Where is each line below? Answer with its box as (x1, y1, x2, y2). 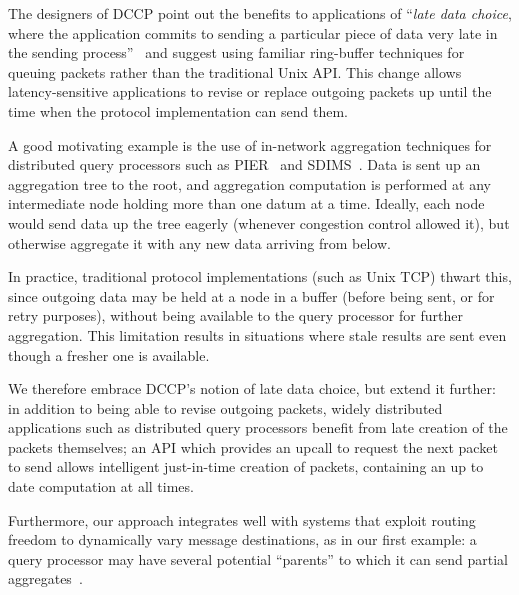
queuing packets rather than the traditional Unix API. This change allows (8, 61, 462, 82)
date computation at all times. (8, 476, 194, 497)
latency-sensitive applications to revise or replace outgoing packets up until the (8, 81, 492, 102)
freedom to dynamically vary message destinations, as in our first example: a (8, 529, 477, 550)
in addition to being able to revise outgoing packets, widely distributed (8, 397, 443, 418)
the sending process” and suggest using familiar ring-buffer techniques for (8, 42, 465, 63)
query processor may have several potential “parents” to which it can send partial (8, 548, 508, 569)
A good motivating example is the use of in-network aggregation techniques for (8, 134, 492, 155)
